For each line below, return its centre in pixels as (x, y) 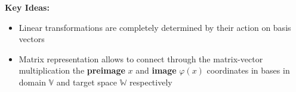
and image (156, 70)
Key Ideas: (27, 7)
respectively (151, 82)
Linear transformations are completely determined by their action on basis (155, 27)
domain (32, 82)
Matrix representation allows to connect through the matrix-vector (141, 58)
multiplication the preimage (72, 70)
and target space (87, 82)
